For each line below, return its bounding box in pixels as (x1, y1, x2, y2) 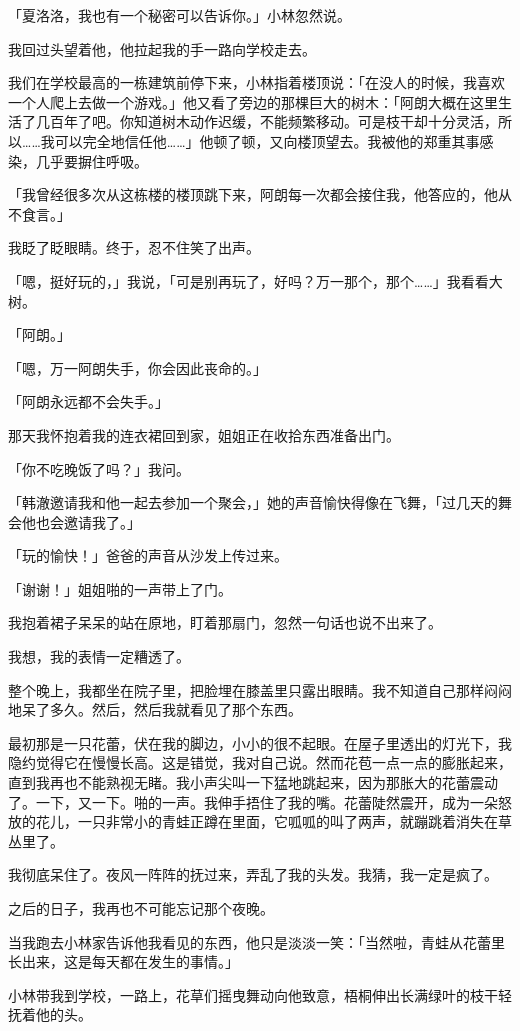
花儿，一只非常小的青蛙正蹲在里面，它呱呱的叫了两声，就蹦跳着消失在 (35, 811, 498, 832)
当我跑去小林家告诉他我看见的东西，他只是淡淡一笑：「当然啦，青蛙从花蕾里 (8, 931, 505, 952)
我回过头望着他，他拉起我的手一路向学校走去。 (8, 38, 316, 59)
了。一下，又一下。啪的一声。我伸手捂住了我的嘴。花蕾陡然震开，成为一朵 (8, 791, 498, 812)
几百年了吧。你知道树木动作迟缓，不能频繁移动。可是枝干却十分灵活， (35, 111, 498, 132)
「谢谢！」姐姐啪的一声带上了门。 (8, 578, 232, 599)
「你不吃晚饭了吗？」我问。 (8, 458, 190, 479)
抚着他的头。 (8, 1004, 92, 1025)
